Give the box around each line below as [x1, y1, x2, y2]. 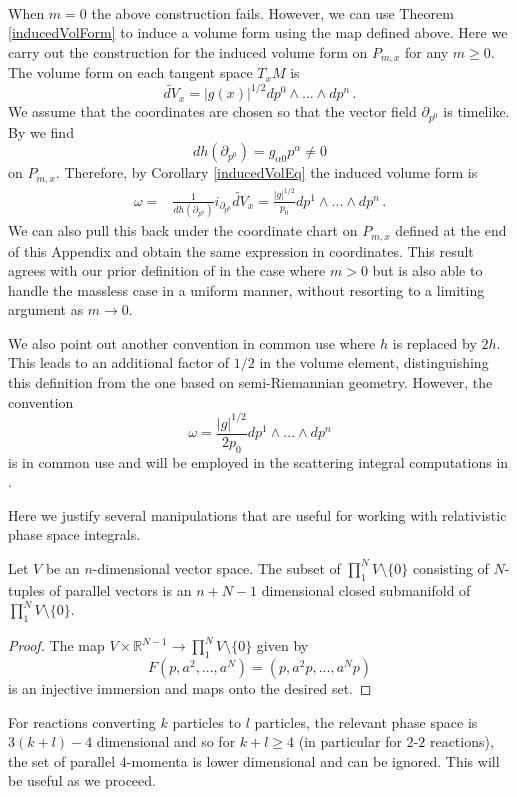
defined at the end [395, 220, 507, 241]
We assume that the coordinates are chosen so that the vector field [8, 101, 417, 122]
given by [256, 635, 309, 656]
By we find [8, 121, 74, 142]
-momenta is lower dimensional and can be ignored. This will [126, 750, 500, 771]
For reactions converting [8, 711, 156, 732]
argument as [8, 299, 84, 320]
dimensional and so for [96, 731, 236, 752]
